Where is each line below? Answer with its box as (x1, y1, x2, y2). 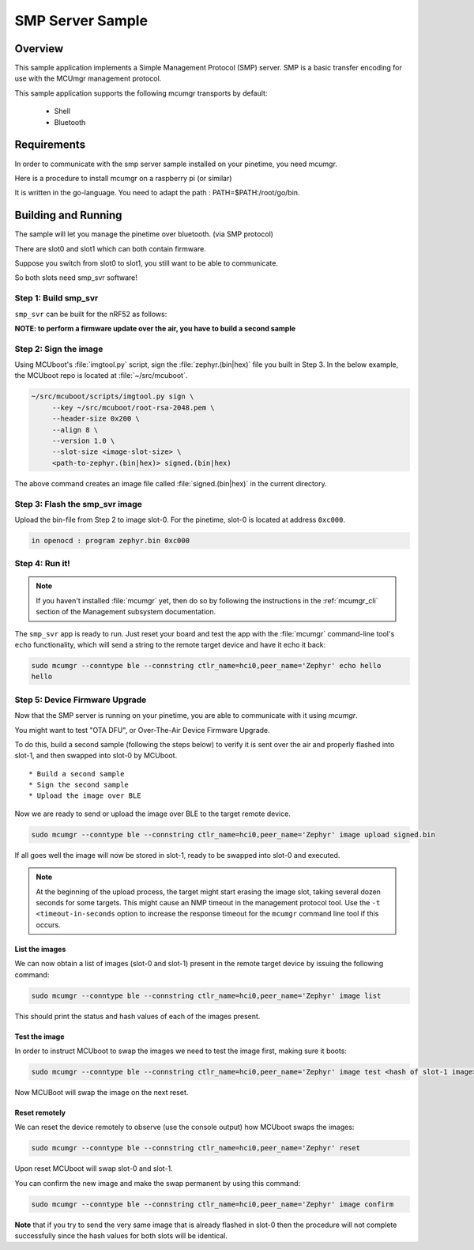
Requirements (14, 138, 86, 152)
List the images (14, 944, 66, 954)
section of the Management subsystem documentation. (36, 607, 216, 617)
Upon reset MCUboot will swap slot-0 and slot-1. (14, 1164, 173, 1173)
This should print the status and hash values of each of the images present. (14, 1011, 261, 1021)
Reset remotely (14, 1108, 66, 1117)
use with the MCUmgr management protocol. (14, 74, 162, 83)
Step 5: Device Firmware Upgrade (14, 694, 147, 705)
